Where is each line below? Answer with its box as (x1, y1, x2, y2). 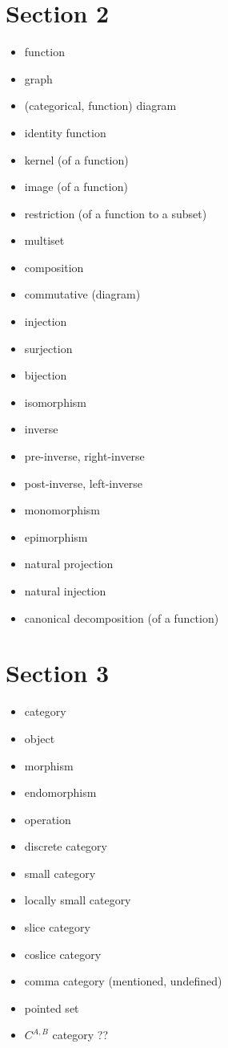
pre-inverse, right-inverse (24, 448, 145, 465)
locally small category (24, 892, 131, 908)
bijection (24, 367, 67, 384)
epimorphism (24, 528, 88, 545)
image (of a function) (24, 178, 128, 195)
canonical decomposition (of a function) (24, 609, 219, 626)
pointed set (24, 999, 79, 1016)
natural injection (24, 583, 106, 599)
